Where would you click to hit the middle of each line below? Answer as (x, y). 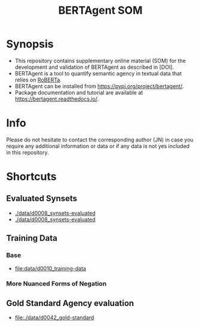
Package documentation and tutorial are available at (79, 92)
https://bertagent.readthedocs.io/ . (57, 99)
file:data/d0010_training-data (50, 268)
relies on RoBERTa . (38, 80)
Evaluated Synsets (42, 199)
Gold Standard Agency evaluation (70, 303)
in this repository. (27, 152)
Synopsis (30, 44)
